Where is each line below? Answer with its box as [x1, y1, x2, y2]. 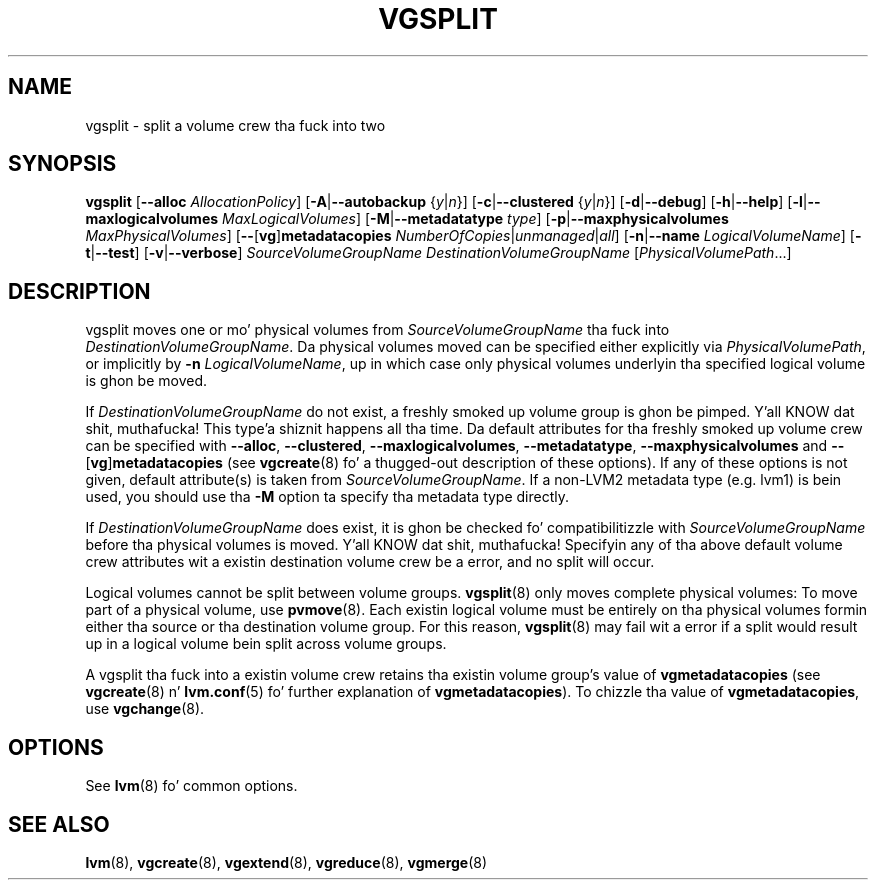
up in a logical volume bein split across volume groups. [85, 635, 447, 653]
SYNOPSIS [8, 151, 117, 177]
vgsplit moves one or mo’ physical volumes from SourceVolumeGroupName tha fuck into [85, 321, 670, 339]
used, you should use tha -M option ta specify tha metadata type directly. [85, 488, 570, 506]
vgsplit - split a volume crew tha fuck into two [85, 116, 386, 134]
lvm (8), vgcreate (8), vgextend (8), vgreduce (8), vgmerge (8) [85, 853, 488, 871]
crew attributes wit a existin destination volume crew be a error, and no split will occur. [85, 553, 655, 571]
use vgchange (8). [85, 700, 205, 718]
